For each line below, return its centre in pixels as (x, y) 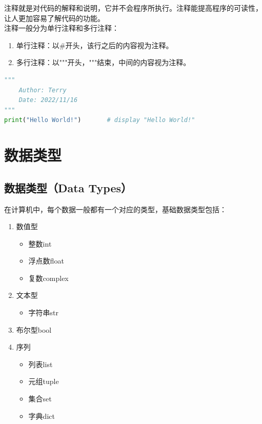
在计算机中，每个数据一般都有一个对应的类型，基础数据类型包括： (115, 209)
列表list (41, 364)
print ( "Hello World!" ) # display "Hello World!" (100, 120)
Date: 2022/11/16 (48, 100)
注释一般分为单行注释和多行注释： (62, 28)
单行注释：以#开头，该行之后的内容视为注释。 (95, 45)
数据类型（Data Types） (68, 187)
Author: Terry (43, 90)
